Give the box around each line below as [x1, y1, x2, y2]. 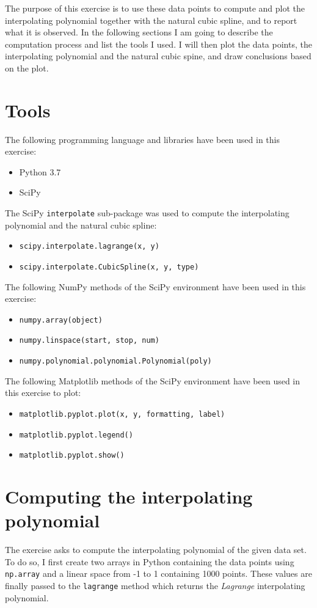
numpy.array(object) [19, 315, 103, 324]
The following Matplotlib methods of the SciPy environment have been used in [5, 374, 301, 387]
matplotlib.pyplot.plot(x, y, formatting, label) [19, 409, 225, 419]
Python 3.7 [19, 165, 61, 178]
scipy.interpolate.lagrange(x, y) [19, 242, 159, 251]
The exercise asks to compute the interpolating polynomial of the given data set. [5, 543, 307, 556]
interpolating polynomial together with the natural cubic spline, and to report [5, 13, 297, 26]
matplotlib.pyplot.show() [19, 451, 125, 460]
